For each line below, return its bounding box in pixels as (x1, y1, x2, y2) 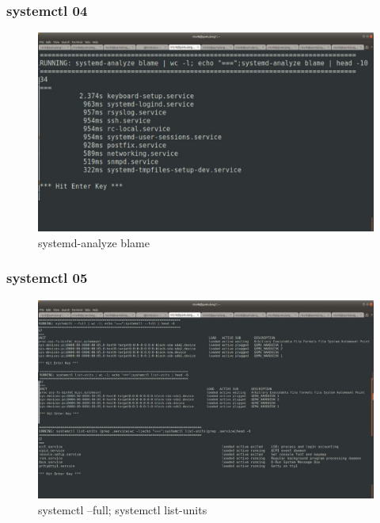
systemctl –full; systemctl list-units (38, 502, 207, 518)
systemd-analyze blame (38, 234, 150, 250)
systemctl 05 (6, 268, 88, 288)
